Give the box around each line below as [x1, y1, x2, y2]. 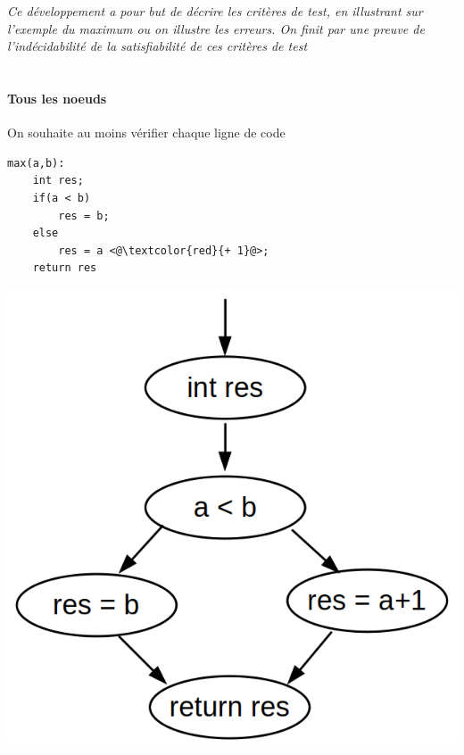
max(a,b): [7, 156, 65, 170]
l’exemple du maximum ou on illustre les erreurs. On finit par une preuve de [7, 19, 425, 37]
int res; [32, 174, 84, 187]
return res [32, 261, 97, 275]
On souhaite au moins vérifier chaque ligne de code [7, 123, 286, 142]
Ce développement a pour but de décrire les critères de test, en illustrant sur [7, 2, 423, 20]
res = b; [58, 209, 110, 222]
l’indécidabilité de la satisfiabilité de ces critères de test [7, 37, 308, 55]
